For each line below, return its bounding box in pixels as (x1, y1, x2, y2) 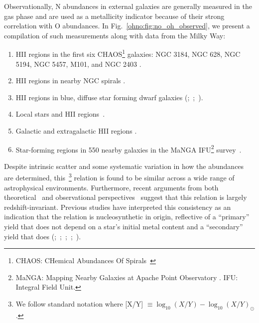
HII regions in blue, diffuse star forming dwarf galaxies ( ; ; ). (15, 92, 203, 102)
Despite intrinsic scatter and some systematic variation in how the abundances (4, 161, 244, 171)
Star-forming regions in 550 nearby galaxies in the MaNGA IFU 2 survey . (15, 143, 242, 155)
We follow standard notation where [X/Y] (15, 299, 143, 309)
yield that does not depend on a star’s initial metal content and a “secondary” (4, 221, 243, 232)
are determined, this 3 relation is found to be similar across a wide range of (4, 171, 235, 183)
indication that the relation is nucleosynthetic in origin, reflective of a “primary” (4, 211, 250, 222)
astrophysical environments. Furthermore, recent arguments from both (4, 182, 219, 192)
